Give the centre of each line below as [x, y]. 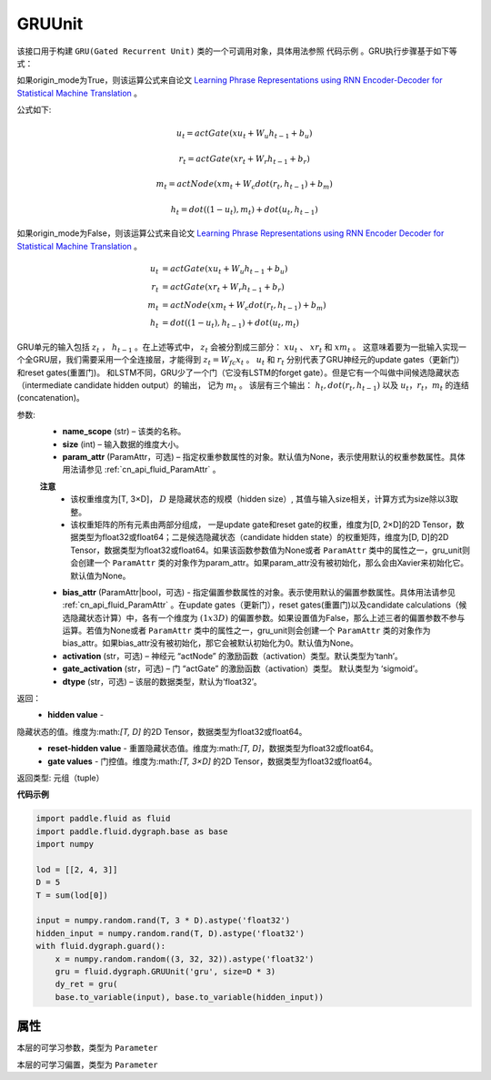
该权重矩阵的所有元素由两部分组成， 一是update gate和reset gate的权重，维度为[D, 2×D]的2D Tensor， [263, 525]
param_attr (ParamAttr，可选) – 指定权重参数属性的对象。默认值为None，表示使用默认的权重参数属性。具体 [264, 456]
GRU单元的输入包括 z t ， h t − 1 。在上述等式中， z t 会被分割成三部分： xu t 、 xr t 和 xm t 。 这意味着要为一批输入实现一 [242, 348]
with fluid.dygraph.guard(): [101, 946]
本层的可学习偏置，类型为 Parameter [87, 1065]
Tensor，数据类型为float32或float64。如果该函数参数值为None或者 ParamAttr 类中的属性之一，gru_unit [266, 550]
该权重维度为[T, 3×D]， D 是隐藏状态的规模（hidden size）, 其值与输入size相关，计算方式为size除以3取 [264, 499]
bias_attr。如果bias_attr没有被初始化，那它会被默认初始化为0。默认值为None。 [210, 643]
